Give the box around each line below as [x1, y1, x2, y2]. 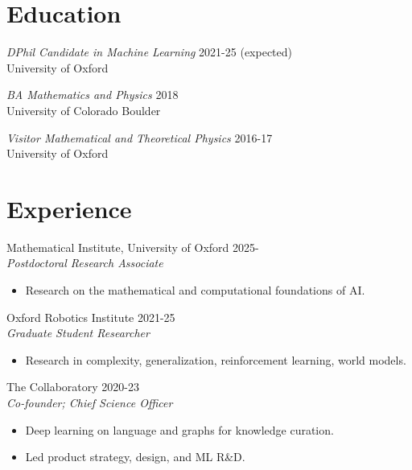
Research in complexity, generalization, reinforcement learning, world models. [25, 351, 406, 368]
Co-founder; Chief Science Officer [6, 394, 173, 410]
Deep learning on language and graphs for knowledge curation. [25, 421, 334, 438]
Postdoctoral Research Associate [6, 254, 163, 271]
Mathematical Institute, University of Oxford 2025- [6, 238, 259, 255]
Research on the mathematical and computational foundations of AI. [25, 282, 365, 298]
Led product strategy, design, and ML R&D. [25, 448, 245, 465]
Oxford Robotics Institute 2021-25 [6, 308, 175, 325]
